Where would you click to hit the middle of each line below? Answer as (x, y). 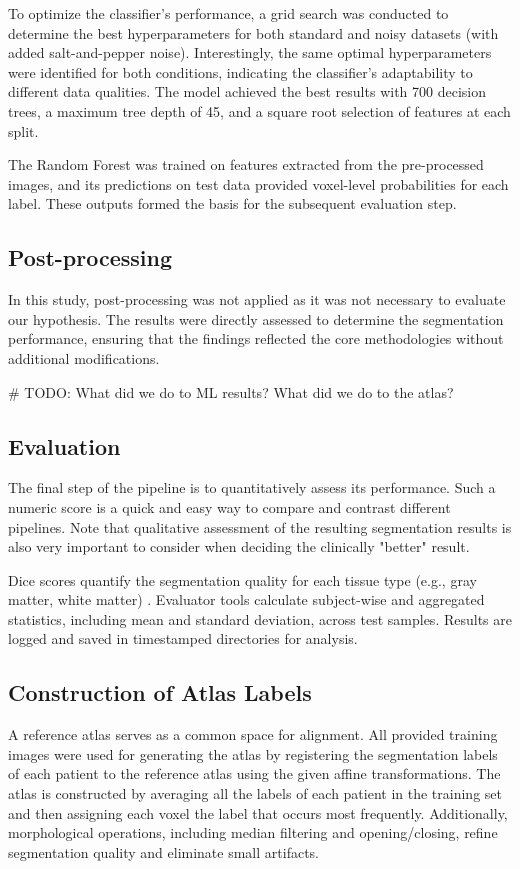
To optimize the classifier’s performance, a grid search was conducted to (228, 13)
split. (23, 130)
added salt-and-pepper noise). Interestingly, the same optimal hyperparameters (250, 52)
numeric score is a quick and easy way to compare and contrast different (229, 506)
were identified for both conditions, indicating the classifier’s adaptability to (240, 71)
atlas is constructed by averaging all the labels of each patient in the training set (255, 793)
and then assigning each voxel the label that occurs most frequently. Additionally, (258, 812)
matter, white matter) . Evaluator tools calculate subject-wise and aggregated (246, 599)
